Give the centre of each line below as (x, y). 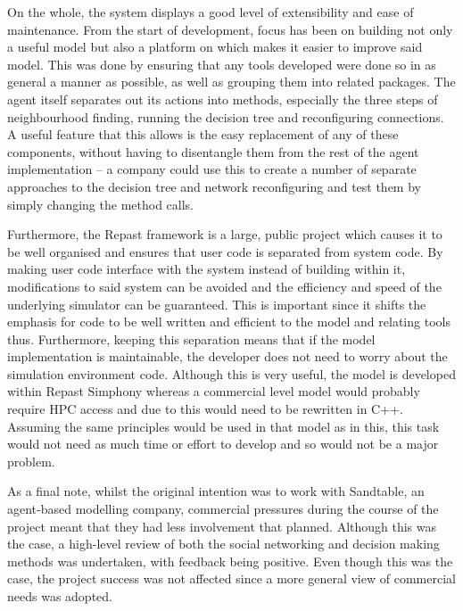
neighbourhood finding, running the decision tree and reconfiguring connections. (226, 116)
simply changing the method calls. (100, 204)
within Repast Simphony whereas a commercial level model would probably (214, 391)
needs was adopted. (60, 596)
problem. (31, 461)
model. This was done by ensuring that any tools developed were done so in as (222, 64)
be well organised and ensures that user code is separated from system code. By (225, 251)
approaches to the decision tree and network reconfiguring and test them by (214, 186)
